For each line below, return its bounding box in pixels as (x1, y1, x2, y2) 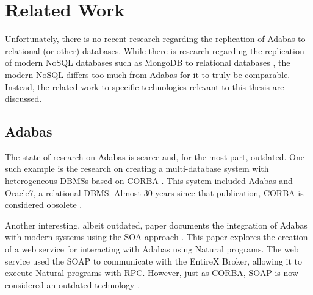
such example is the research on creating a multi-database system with (5, 162, 269, 175)
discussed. (5, 92, 42, 105)
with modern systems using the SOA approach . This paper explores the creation (5, 230, 308, 243)
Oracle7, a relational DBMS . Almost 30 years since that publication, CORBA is (5, 186, 304, 199)
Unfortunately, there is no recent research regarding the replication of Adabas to (5, 32, 306, 45)
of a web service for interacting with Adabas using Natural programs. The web (5, 243, 299, 255)
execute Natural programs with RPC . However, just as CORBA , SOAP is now (5, 266, 298, 279)
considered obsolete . (5, 198, 82, 211)
